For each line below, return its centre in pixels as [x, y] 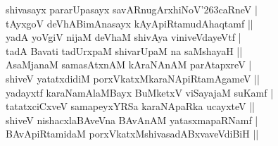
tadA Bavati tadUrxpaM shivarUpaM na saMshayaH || [124, 50]
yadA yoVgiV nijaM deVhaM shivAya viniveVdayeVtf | [124, 37]
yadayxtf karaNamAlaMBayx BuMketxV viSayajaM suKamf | [140, 92]
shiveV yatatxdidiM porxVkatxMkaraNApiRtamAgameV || [133, 78]
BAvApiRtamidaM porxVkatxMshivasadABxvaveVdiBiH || [132, 134]
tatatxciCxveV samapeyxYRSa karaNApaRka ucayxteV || [131, 106]
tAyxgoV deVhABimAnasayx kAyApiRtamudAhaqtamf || [129, 23]
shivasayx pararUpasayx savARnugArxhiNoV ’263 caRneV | [132, 9]
